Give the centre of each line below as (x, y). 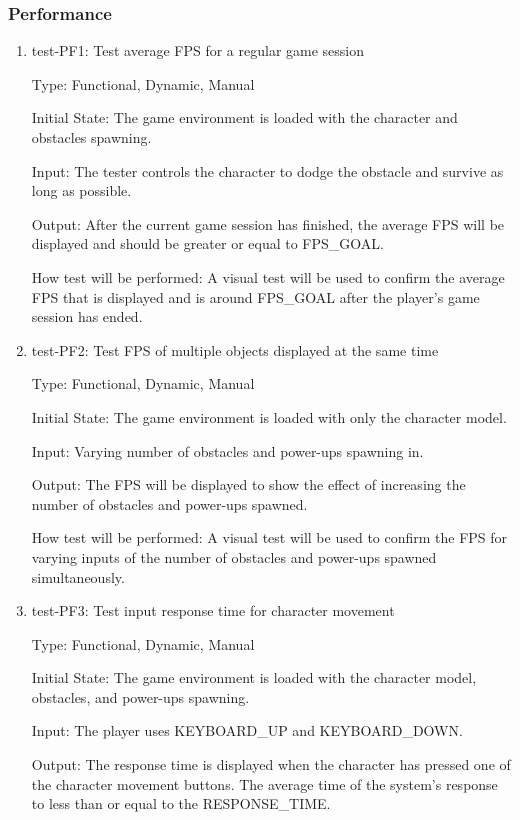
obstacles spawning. (91, 137)
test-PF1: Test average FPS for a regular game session (198, 50)
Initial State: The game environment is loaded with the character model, (254, 677)
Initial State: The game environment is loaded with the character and (244, 117)
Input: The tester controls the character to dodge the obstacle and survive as (267, 170)
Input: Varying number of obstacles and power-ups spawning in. (227, 450)
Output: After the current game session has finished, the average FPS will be (268, 223)
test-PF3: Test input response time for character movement (213, 610)
